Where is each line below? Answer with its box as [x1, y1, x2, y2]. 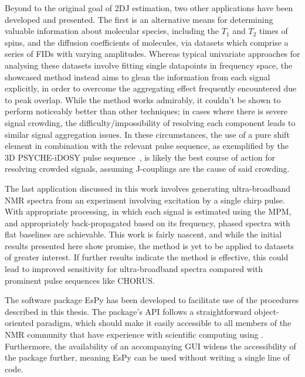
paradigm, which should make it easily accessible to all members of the [36, 317, 292, 329]
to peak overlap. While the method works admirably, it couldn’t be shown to [5, 93, 281, 106]
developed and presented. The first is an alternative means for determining [5, 13, 273, 25]
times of [259, 25, 288, 37]
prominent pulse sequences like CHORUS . [5, 274, 155, 286]
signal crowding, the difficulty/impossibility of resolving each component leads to [5, 116, 296, 128]
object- [254, 305, 279, 317]
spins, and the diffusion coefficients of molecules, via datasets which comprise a [5, 36, 289, 48]
